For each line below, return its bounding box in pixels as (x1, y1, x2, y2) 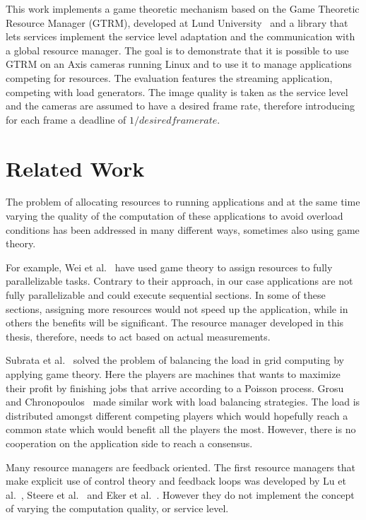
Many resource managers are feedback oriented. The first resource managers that (6, 459, 355, 474)
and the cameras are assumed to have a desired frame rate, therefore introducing (6, 98, 355, 113)
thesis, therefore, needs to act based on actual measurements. (6, 329, 271, 343)
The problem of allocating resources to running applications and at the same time (6, 194, 360, 209)
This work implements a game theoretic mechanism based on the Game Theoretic (6, 1, 360, 16)
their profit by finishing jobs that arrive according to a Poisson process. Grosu (6, 380, 344, 395)
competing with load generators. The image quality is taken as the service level (6, 84, 348, 99)
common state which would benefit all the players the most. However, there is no (6, 422, 356, 437)
